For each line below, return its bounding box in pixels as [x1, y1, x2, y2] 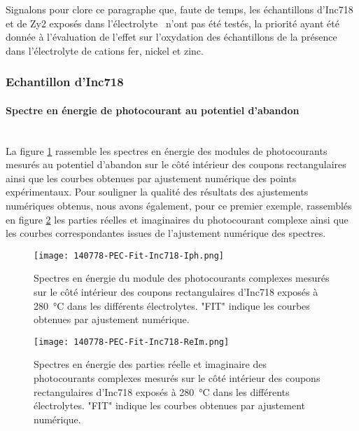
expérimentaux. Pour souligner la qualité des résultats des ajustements [6, 184, 309, 199]
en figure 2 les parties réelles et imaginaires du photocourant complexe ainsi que [6, 212, 349, 226]
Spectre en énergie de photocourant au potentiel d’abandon [6, 102, 300, 117]
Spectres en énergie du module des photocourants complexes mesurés [34, 271, 330, 285]
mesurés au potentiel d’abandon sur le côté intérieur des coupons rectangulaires [6, 157, 346, 172]
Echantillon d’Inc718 [6, 73, 124, 90]
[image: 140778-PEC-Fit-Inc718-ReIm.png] [34, 336, 230, 347]
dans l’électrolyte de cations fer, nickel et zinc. [6, 43, 204, 57]
